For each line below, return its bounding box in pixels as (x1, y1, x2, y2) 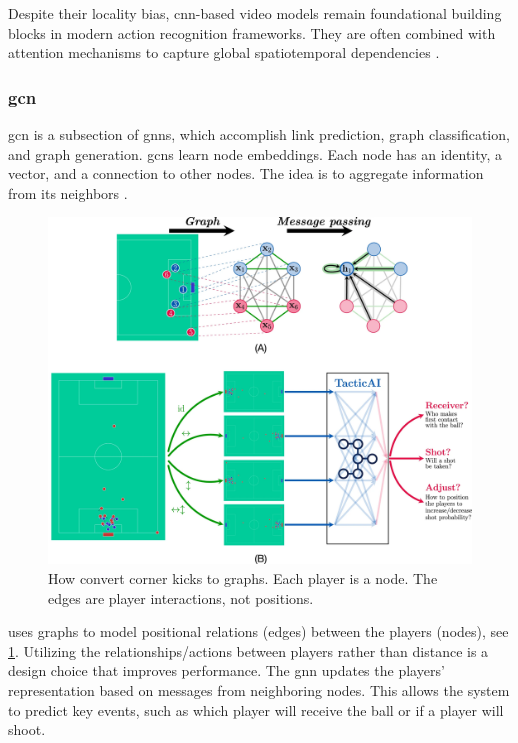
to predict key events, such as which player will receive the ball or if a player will (8, 699, 504, 720)
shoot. (8, 719, 46, 740)
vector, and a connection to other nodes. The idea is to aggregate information (8, 163, 484, 184)
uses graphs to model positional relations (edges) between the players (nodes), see (8, 621, 509, 642)
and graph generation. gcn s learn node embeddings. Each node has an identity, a (8, 143, 503, 164)
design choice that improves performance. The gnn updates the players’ (8, 660, 445, 681)
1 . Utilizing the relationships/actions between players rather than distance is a (8, 640, 489, 661)
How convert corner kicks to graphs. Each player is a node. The (48, 567, 438, 588)
